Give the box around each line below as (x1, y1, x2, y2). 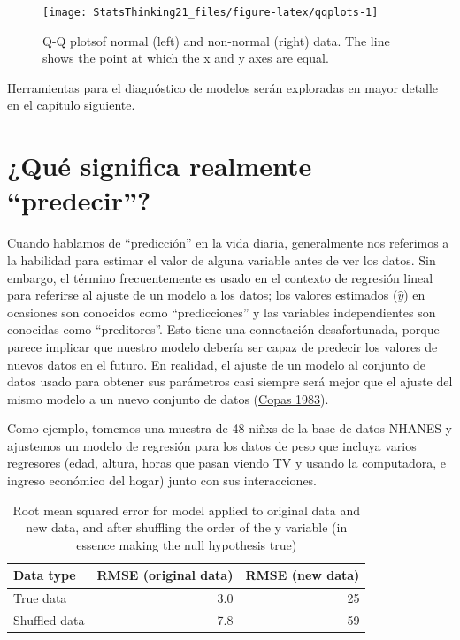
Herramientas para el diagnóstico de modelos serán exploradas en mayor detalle (7, 78, 439, 96)
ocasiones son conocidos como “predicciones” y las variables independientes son (7, 302, 436, 321)
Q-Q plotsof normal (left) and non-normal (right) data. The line (42, 31, 390, 50)
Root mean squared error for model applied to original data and (12, 500, 360, 519)
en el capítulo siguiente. (7, 95, 135, 114)
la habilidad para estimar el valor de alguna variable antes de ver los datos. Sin (7, 250, 436, 269)
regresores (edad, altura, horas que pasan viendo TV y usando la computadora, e (7, 453, 447, 472)
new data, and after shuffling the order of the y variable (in (26, 518, 348, 537)
